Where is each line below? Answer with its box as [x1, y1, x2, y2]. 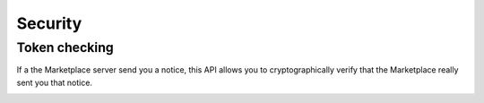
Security [16, 13, 82, 33]
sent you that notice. [16, 77, 93, 88]
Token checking [16, 39, 114, 56]
